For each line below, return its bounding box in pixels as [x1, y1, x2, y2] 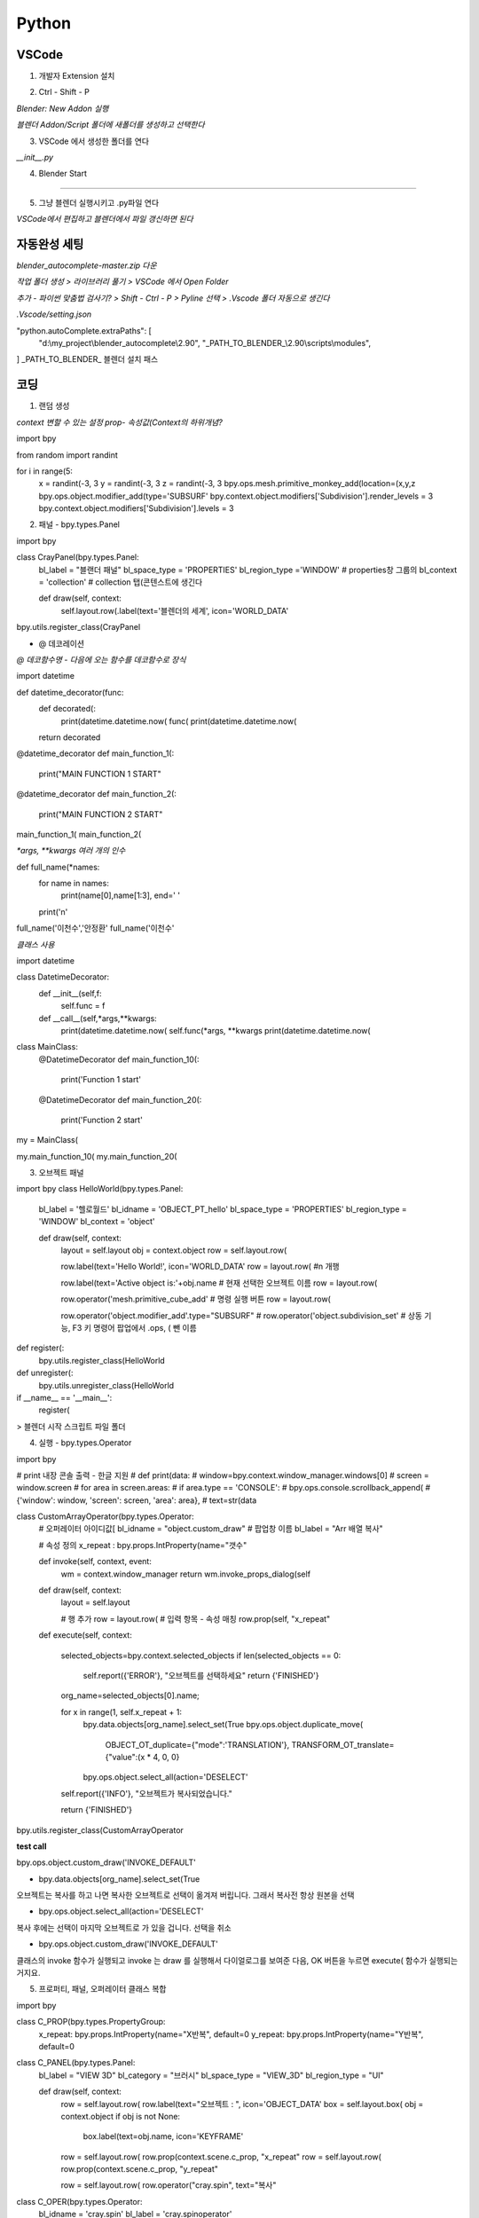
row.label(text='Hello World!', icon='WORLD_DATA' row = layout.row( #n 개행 [60, 1261, 341, 1272]
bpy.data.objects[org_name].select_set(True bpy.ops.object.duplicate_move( [82, 1719, 364, 1730]
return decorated [38, 732, 101, 743]
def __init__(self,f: [38, 987, 102, 998]
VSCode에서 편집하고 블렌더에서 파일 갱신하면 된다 [16, 214, 194, 224]
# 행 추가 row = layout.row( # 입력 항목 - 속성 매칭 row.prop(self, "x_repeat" [60, 1613, 331, 1624]
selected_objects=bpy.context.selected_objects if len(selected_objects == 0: [60, 1650, 342, 1661]
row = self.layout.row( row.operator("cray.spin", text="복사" [60, 2180, 277, 2190]
